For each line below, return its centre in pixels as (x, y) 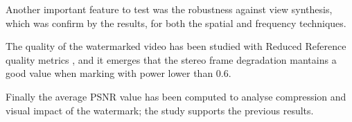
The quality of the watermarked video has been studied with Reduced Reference (176, 46)
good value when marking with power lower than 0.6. (118, 73)
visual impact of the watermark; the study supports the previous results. (160, 110)
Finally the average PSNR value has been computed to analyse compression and (176, 96)
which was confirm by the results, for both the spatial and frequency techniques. (176, 23)
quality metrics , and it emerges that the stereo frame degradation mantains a (171, 59)
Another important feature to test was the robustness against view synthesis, (169, 9)
